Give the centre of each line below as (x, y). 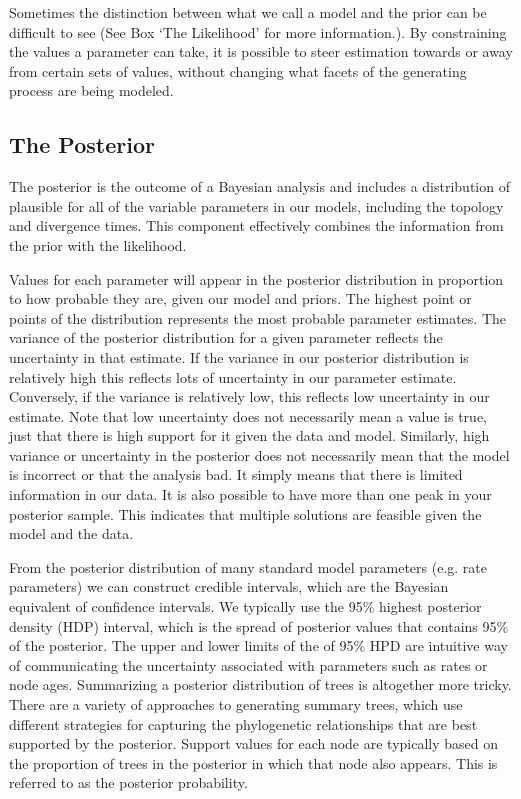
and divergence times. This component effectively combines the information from (256, 225)
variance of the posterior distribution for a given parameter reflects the (226, 337)
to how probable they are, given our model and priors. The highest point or (240, 298)
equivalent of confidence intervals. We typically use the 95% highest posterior (245, 606)
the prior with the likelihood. (98, 244)
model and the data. (71, 533)
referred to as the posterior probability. (128, 782)
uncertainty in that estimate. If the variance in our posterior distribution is (239, 356)
